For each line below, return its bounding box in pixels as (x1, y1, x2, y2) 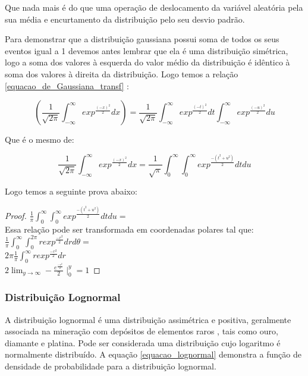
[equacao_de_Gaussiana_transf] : (5, 79, 129, 92)
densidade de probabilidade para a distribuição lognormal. (5, 359, 216, 372)
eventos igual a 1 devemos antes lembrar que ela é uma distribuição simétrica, (5, 44, 288, 57)
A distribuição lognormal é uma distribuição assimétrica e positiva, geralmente (5, 313, 291, 325)
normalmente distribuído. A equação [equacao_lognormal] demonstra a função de (5, 348, 301, 361)
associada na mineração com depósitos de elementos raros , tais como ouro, (5, 325, 278, 337)
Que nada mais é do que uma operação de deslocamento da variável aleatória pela (5, 1, 303, 13)
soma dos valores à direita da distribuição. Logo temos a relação (5, 67, 238, 80)
